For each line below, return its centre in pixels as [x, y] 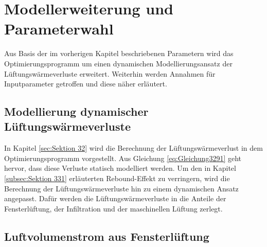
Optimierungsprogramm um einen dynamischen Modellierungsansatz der [118, 63]
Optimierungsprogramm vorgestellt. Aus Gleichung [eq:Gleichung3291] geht [123, 158]
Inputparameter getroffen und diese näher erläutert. [86, 84]
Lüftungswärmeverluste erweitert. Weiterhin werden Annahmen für [110, 73]
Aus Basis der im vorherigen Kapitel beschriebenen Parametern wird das [119, 53]
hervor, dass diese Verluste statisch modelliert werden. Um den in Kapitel [120, 168]
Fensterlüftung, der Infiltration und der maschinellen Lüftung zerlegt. [113, 208]
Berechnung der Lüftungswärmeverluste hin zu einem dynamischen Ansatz [121, 188]
